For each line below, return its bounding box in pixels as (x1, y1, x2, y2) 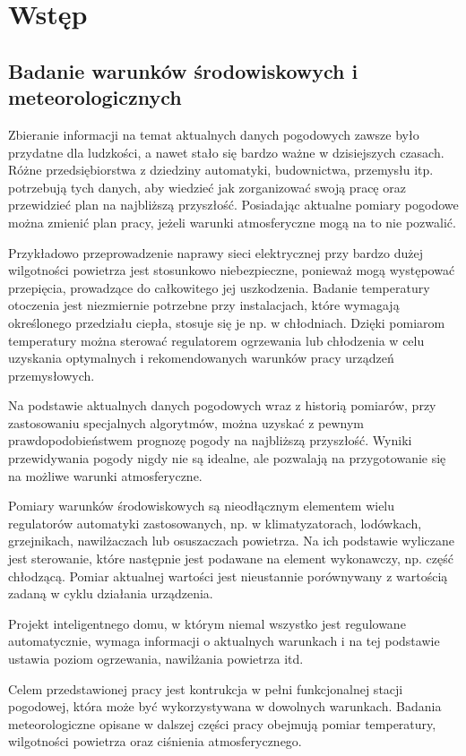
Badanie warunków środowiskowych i (8, 56, 358, 84)
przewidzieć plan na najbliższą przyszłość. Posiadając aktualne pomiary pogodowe (8, 195, 459, 214)
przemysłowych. (8, 365, 95, 384)
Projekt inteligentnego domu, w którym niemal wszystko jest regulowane (8, 614, 406, 632)
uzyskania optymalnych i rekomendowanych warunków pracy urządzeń (8, 348, 394, 367)
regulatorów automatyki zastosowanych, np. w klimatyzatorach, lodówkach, (8, 513, 422, 532)
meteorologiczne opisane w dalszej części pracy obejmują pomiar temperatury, (8, 714, 436, 733)
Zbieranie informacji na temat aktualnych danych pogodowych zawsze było (8, 125, 419, 143)
